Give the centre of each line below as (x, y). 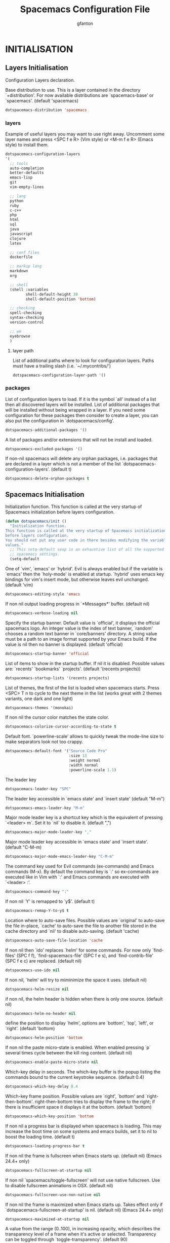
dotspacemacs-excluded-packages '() (44, 449)
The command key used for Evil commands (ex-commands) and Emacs (80, 866)
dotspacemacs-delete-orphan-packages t (47, 479)
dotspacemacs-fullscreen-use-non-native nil (53, 1195)
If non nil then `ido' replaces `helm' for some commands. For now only (78, 950)
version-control (27, 322)
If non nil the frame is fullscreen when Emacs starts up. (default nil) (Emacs (83, 1156)
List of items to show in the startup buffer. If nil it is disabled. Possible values (85, 663)
